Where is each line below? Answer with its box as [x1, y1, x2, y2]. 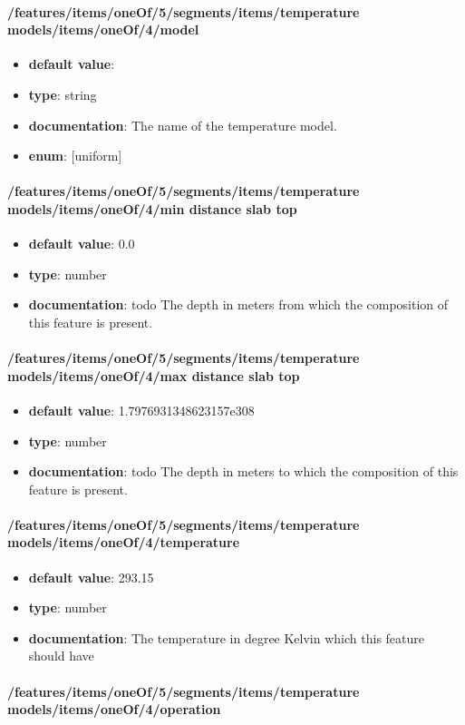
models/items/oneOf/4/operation [7, 700, 221, 719]
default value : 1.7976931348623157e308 [28, 400, 255, 419]
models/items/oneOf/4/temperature [7, 533, 240, 552]
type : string [28, 84, 97, 103]
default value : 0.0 [28, 234, 135, 253]
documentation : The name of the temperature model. [28, 115, 337, 134]
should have [28, 646, 94, 665]
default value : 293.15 [28, 567, 154, 586]
